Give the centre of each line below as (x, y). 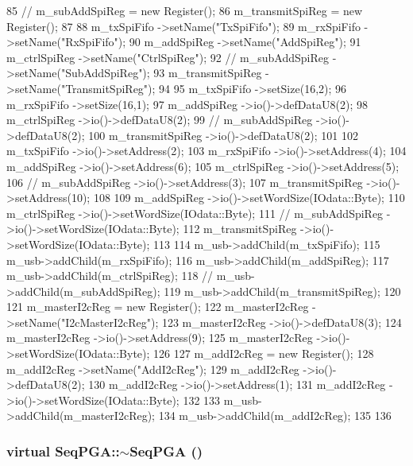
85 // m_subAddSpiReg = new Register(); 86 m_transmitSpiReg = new (185, 10)
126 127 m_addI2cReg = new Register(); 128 (264, 353)
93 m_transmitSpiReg (208, 73)
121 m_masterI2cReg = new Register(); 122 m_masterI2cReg (158, 307)
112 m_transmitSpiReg (240, 229)
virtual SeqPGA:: (63, 450)
